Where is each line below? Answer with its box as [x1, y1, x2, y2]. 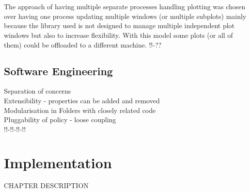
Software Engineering [4, 63, 113, 78]
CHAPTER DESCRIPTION [4, 180, 89, 191]
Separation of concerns [4, 86, 71, 96]
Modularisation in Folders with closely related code [4, 105, 156, 115]
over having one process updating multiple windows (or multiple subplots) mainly [4, 11, 247, 21]
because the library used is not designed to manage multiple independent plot [4, 20, 235, 31]
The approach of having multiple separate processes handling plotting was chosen [4, 1, 246, 12]
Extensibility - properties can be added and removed [4, 95, 160, 105]
